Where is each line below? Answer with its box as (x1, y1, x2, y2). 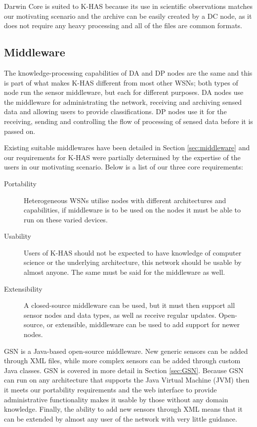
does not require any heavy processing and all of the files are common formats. (4, 20, 243, 31)
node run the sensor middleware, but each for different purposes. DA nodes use (4, 87, 244, 97)
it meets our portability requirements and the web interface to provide (4, 384, 217, 395)
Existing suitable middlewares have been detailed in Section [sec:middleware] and (4, 142, 250, 153)
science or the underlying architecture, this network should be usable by (24, 257, 242, 267)
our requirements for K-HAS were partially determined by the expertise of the (4, 152, 241, 162)
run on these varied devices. (24, 214, 108, 224)
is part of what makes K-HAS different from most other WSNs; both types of (4, 77, 238, 87)
